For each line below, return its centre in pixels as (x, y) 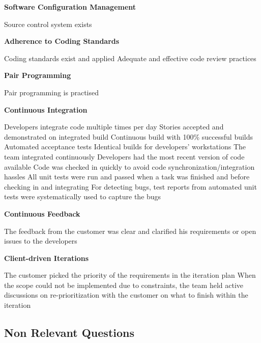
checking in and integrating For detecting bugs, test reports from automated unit (130, 186)
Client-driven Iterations (47, 258)
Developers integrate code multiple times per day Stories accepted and (114, 127)
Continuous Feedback (42, 213)
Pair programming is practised (52, 92)
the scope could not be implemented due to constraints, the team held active (124, 285)
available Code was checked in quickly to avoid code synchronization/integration (129, 166)
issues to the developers (41, 241)
